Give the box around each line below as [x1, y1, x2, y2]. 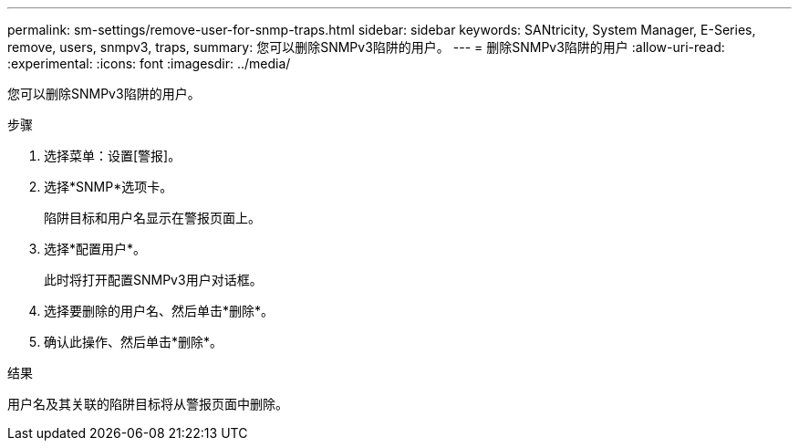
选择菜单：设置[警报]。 [44, 148, 182, 163]
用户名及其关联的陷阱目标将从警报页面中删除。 [7, 396, 288, 412]
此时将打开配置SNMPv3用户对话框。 [44, 272, 263, 287]
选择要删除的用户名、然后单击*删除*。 [44, 303, 275, 318]
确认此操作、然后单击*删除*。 [44, 334, 223, 349]
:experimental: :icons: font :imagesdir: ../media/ [7, 56, 291, 71]
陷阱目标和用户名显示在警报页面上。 [44, 210, 261, 225]
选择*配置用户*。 [44, 241, 147, 256]
